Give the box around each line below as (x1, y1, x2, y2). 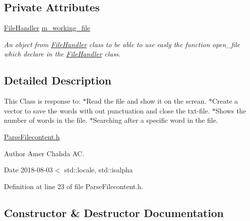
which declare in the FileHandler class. (4, 49, 121, 59)
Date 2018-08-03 (4, 165, 53, 175)
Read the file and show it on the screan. (86, 96, 207, 106)
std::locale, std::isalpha (64, 165, 133, 175)
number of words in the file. (4, 115, 88, 125)
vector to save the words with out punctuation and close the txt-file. (4, 105, 210, 115)
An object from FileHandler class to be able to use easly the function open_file (4, 39, 240, 49)
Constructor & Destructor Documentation (4, 205, 224, 220)
